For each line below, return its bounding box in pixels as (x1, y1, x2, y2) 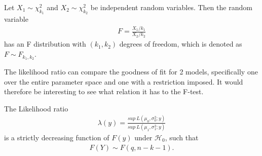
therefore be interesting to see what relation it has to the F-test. (4, 86, 204, 97)
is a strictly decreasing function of (4, 132, 109, 142)
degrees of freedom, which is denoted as (119, 38, 242, 49)
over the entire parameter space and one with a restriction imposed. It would (4, 76, 243, 87)
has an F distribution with (4, 38, 86, 49)
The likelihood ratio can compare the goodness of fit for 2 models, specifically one (4, 66, 258, 76)
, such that (165, 132, 199, 142)
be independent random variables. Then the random (90, 2, 252, 12)
